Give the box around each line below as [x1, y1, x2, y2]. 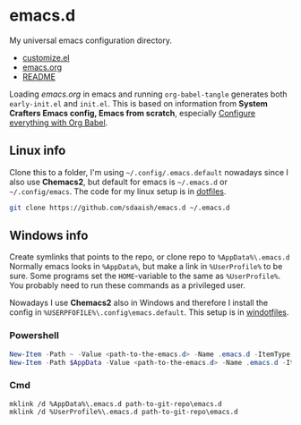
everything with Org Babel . [9, 117, 108, 128]
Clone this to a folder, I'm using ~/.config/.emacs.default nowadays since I [9, 166, 289, 177]
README [21, 71, 56, 81]
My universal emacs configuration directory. [9, 35, 173, 46]
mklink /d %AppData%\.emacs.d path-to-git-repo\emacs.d [9, 399, 222, 408]
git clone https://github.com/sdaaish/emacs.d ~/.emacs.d [9, 203, 230, 212]
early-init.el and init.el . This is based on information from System [9, 98, 269, 108]
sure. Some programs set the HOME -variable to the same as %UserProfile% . [9, 270, 281, 282]
